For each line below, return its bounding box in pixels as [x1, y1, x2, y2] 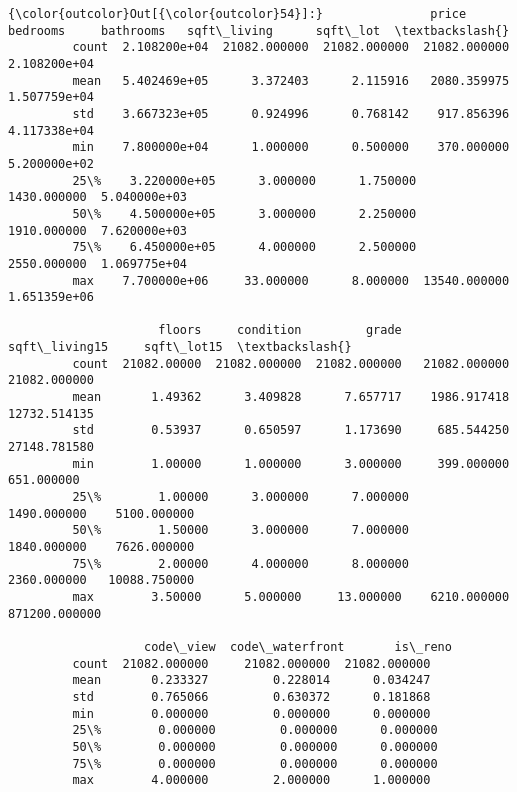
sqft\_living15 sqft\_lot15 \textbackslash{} [8, 340, 352, 355]
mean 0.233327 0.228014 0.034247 [72, 673, 431, 688]
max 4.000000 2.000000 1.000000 [72, 773, 431, 788]
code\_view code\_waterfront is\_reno [144, 639, 452, 654]
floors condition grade [158, 323, 402, 338]
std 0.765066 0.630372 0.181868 [72, 689, 431, 704]
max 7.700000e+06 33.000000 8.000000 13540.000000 [72, 273, 510, 288]
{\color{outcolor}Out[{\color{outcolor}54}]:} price [8, 7, 467, 21]
